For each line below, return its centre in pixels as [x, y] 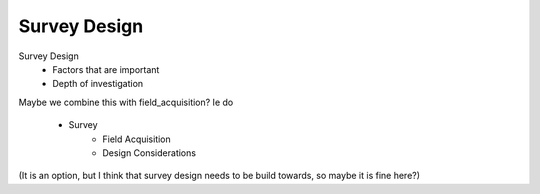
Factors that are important [106, 69]
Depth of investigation [98, 84]
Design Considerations [149, 152]
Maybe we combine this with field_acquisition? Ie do [126, 102]
